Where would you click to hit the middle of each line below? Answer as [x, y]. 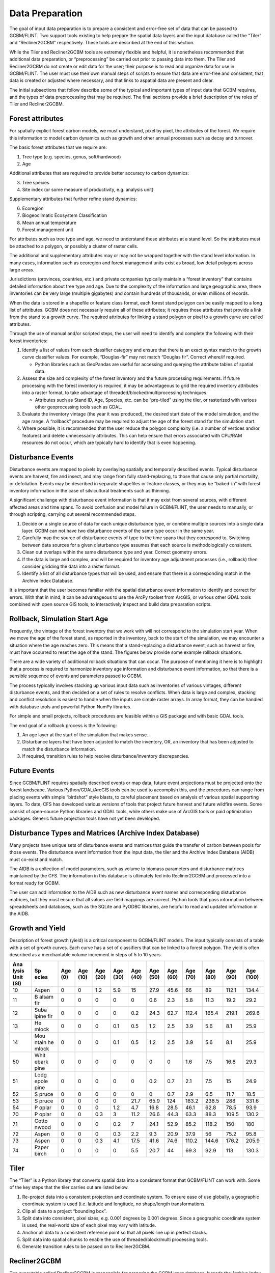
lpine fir [44, 1016]
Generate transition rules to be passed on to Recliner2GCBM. [86, 1247]
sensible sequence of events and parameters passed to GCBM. [76, 676]
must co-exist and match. [36, 859]
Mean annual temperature [49, 223]
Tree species [36, 182]
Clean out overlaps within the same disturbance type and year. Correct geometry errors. [115, 552]
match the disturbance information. [59, 749]
